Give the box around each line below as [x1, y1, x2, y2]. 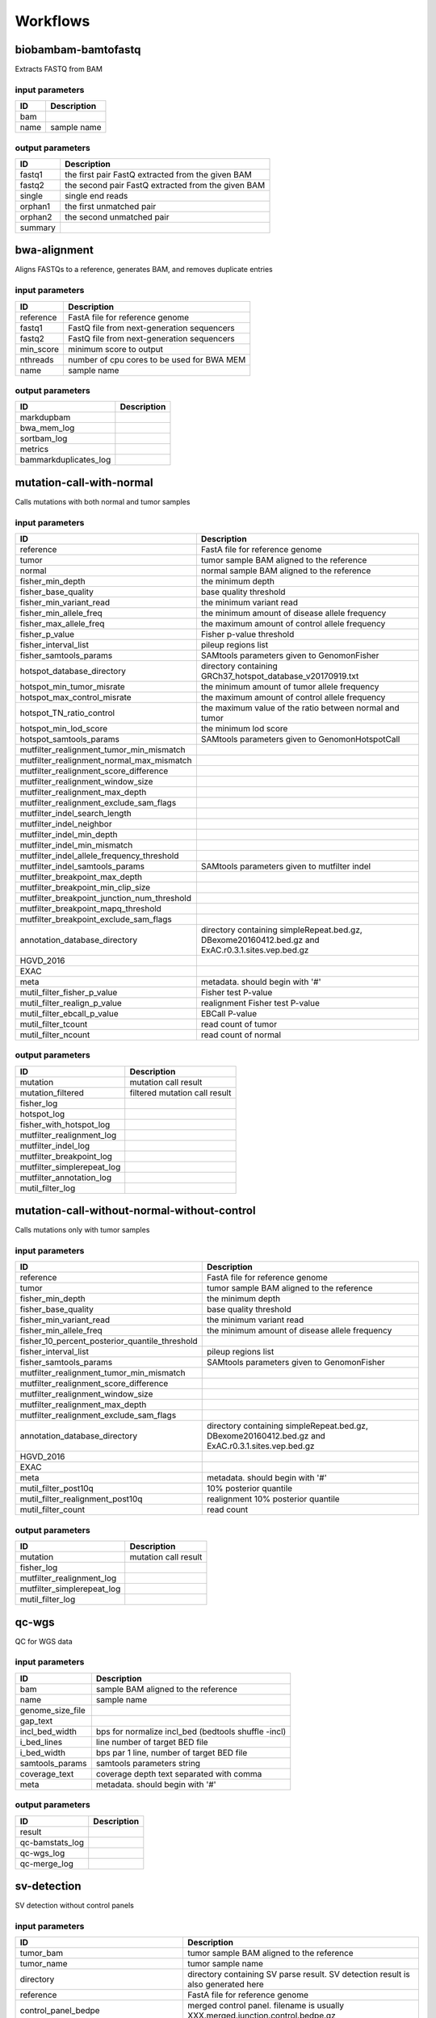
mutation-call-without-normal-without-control [15, 1204, 256, 1218]
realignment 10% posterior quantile [206, 1493, 340, 1505]
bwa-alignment [15, 243, 94, 257]
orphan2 [19, 211, 52, 222]
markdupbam [19, 412, 71, 423]
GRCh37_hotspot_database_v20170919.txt [200, 671, 359, 682]
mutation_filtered [19, 1086, 85, 1098]
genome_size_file [19, 1704, 86, 1715]
